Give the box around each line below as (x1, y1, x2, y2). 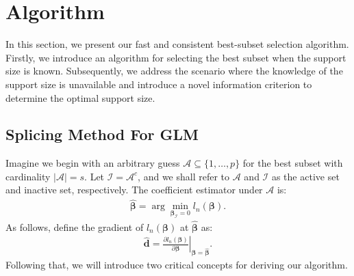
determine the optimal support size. (5, 90, 155, 105)
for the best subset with (242, 156, 343, 170)
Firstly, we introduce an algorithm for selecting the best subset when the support (5, 50, 346, 64)
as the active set (271, 169, 340, 183)
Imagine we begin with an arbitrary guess (5, 156, 180, 170)
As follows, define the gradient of (5, 219, 144, 234)
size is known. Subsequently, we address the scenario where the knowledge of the (5, 64, 343, 78)
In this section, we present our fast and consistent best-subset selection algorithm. (5, 37, 349, 51)
